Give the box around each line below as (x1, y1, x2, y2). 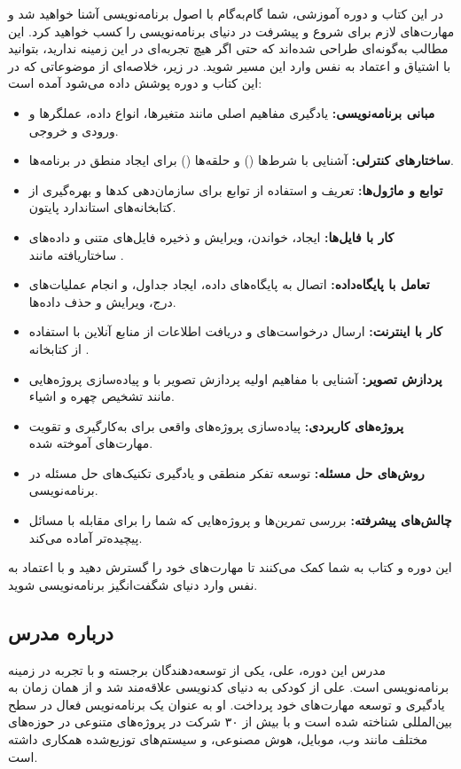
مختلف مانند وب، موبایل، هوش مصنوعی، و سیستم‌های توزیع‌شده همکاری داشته (8, 730, 428, 749)
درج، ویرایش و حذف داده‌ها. (28, 292, 176, 310)
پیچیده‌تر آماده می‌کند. (28, 528, 143, 546)
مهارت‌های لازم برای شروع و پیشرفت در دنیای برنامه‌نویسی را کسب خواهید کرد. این (8, 21, 455, 40)
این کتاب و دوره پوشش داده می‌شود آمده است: (8, 74, 262, 92)
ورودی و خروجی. (28, 121, 119, 139)
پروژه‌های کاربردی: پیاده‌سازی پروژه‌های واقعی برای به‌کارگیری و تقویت (28, 416, 404, 435)
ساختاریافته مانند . (28, 245, 124, 263)
